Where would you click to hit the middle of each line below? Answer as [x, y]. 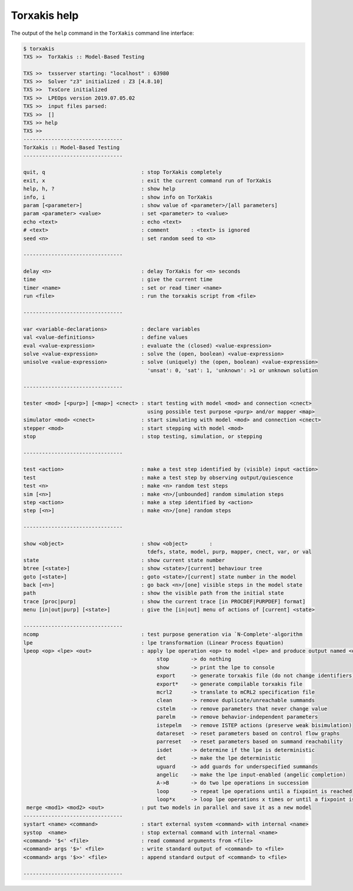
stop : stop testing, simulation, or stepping [143, 436]
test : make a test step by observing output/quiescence [158, 477]
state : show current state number [124, 560]
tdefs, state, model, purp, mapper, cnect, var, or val [229, 552]
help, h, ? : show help [99, 189]
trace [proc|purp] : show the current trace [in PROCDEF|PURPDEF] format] [164, 601]
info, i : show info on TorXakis [118, 197]
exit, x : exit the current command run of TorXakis [147, 180]
